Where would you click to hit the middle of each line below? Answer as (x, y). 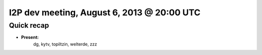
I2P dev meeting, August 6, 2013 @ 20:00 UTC (105, 12)
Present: (30, 37)
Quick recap (29, 25)
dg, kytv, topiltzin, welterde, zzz (65, 44)
